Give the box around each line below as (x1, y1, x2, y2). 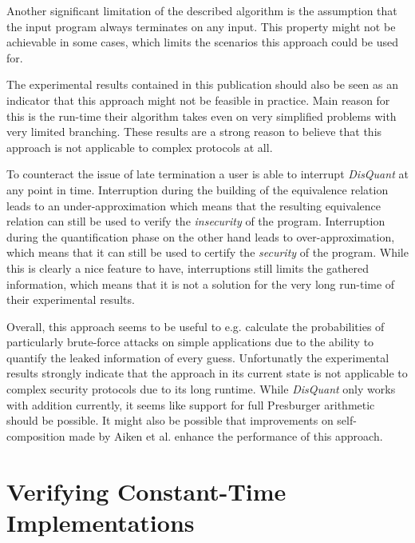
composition (6, 427, 65, 444)
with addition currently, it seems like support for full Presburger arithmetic (6, 396, 375, 413)
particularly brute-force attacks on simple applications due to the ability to (6, 333, 374, 350)
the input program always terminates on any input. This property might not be (6, 18, 396, 34)
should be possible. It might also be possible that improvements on (6, 412, 334, 429)
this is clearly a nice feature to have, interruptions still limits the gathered (6, 259, 370, 276)
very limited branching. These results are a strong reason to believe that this (6, 123, 382, 140)
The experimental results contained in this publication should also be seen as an (6, 76, 399, 93)
